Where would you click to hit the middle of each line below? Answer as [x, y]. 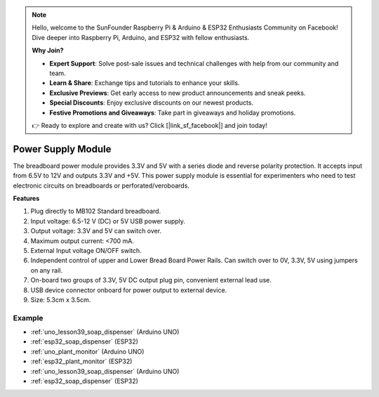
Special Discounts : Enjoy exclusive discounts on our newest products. [152, 103]
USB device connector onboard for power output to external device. [129, 290]
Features [26, 198]
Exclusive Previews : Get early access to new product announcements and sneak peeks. [178, 93]
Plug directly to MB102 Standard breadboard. [96, 211]
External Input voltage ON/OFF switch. [86, 250]
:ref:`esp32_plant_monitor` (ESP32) [81, 361]
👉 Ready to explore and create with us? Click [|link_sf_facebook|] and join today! [149, 125]
